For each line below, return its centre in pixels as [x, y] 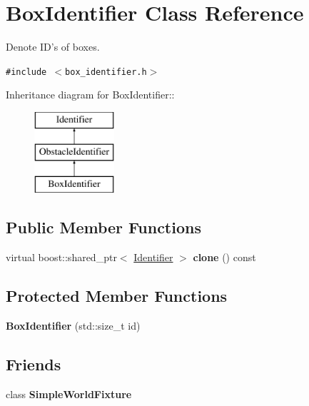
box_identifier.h [106, 72]
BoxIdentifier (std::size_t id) [73, 325]
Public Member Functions [103, 227]
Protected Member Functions [117, 296]
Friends [34, 364]
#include [26, 72]
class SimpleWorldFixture [69, 394]
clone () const [224, 257]
